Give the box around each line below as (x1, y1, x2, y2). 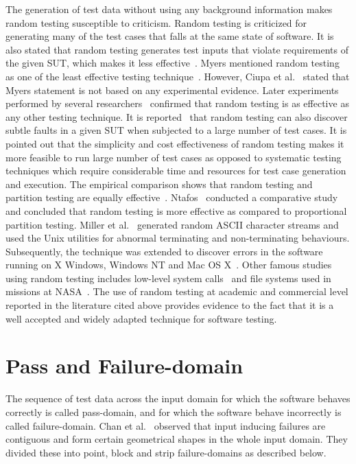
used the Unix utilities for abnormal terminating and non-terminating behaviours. (5, 231, 350, 245)
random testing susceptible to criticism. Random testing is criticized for (5, 15, 307, 30)
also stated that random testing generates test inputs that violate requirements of (5, 42, 349, 56)
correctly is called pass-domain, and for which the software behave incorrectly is (5, 404, 342, 419)
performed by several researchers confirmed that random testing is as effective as (5, 96, 349, 111)
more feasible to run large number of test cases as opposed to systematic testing (5, 150, 342, 164)
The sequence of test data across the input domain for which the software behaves (5, 391, 351, 406)
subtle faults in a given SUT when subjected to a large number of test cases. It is (5, 123, 347, 137)
